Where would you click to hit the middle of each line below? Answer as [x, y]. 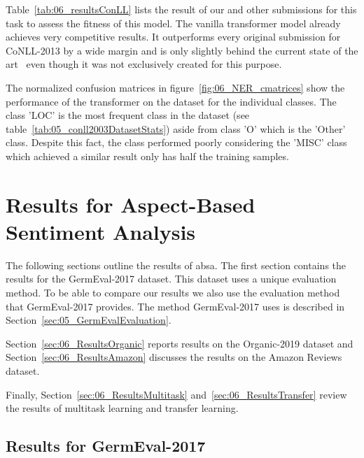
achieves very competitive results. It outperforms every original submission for [173, 37]
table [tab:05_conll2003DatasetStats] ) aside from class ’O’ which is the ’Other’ [176, 128]
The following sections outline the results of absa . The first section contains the [176, 265]
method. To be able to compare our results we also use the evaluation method [173, 293]
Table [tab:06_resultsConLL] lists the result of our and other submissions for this [181, 9]
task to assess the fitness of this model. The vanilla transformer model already [173, 23]
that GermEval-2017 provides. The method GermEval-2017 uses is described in [175, 306]
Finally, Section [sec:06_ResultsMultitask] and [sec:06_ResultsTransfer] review [176, 394]
